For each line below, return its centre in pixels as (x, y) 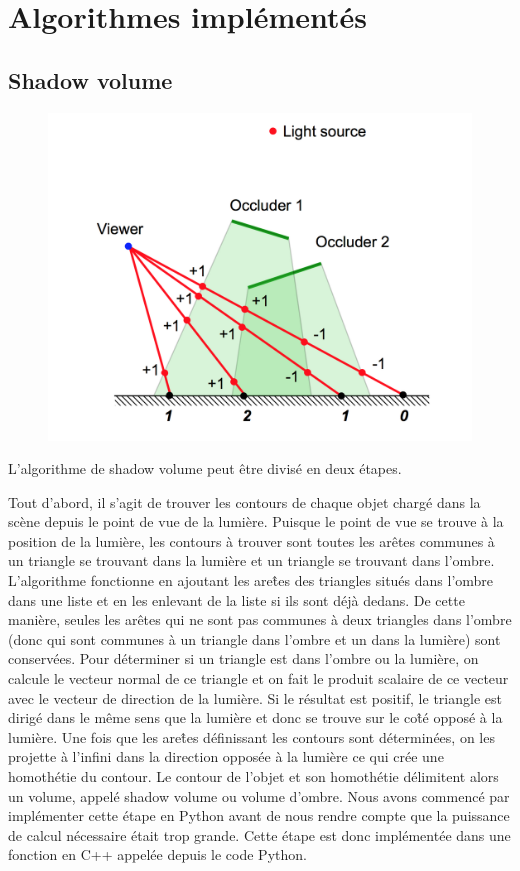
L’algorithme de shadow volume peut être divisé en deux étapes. (205, 468)
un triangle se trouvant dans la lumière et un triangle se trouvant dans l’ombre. (251, 560)
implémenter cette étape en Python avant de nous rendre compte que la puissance (259, 815)
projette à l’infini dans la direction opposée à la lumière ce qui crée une (226, 756)
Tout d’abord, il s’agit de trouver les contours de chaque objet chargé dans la (244, 501)
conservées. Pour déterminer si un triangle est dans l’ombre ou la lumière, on (243, 658)
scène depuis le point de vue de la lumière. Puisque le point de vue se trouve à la (256, 521)
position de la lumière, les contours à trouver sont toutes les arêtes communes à (251, 540)
